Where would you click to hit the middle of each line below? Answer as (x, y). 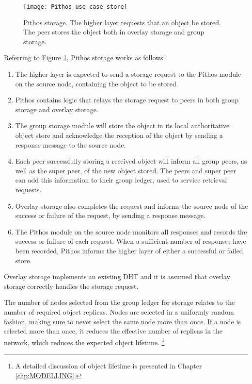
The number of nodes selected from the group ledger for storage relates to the (119, 302)
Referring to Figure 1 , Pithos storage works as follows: (85, 58)
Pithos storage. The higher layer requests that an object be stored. (122, 22)
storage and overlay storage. (57, 109)
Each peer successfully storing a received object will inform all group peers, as (131, 161)
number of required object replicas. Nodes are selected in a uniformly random (119, 311)
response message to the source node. (71, 144)
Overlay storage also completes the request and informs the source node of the (132, 206)
